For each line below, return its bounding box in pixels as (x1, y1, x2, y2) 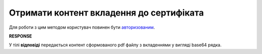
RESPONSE (9, 33, 33, 39)
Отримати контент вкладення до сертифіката (9, 7, 204, 18)
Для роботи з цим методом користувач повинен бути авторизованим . (9, 24, 155, 30)
